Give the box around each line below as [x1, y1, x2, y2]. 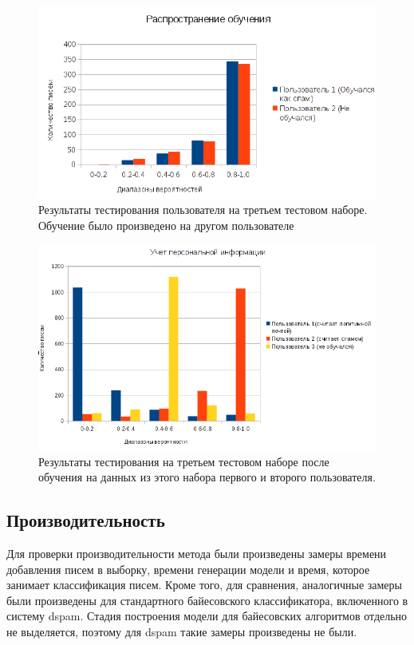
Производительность [6, 508, 165, 532]
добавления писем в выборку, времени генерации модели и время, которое [6, 560, 370, 577]
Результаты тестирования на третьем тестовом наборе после [38, 453, 329, 469]
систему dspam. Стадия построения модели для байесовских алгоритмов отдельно [6, 607, 408, 624]
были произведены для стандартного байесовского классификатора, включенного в [6, 592, 408, 608]
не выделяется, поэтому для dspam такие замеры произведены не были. [6, 623, 357, 639]
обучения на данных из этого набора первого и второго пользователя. [38, 469, 376, 485]
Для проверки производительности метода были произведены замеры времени [6, 544, 387, 561]
